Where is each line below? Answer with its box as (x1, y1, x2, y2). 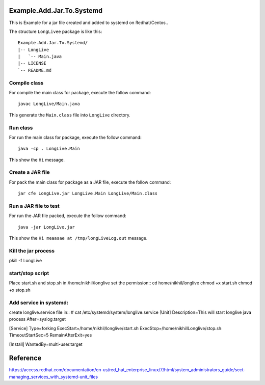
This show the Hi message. (9, 157, 65, 163)
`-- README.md (18, 67, 52, 73)
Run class (9, 124, 33, 131)
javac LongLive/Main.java (18, 101, 80, 107)
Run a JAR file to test (9, 203, 60, 209)
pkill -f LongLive (9, 258, 42, 264)
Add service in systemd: (9, 299, 69, 306)
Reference (9, 354, 42, 362)
